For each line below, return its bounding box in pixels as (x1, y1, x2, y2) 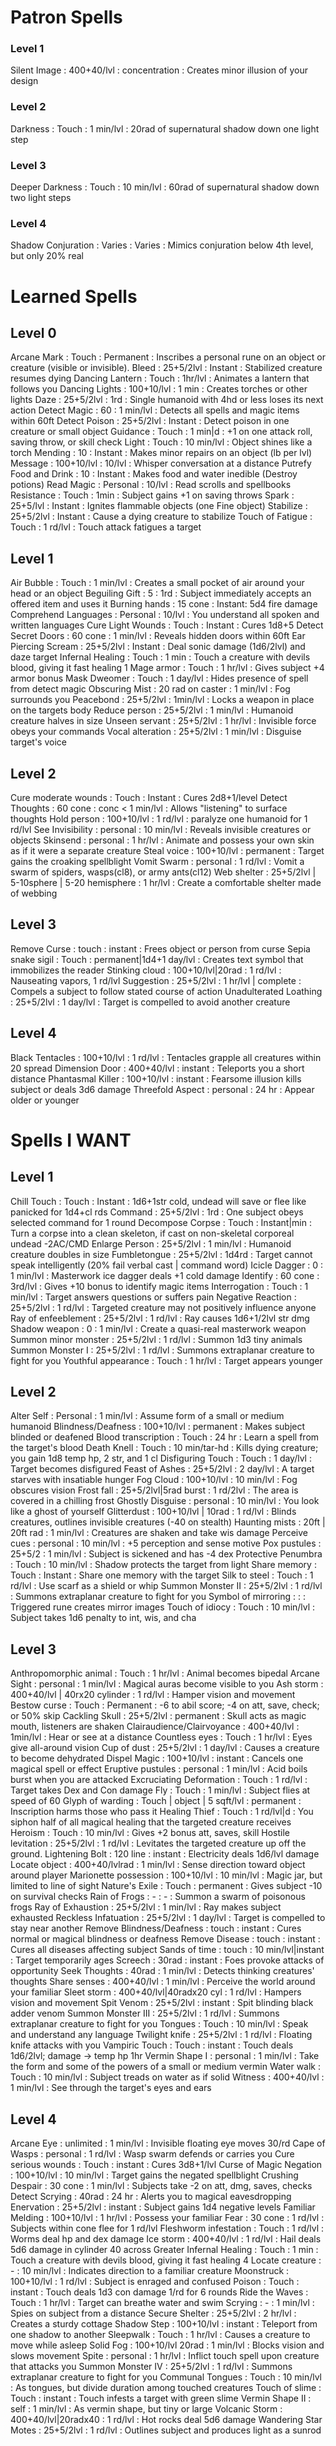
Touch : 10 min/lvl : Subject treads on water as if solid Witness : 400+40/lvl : (10, 2071, 325, 2083)
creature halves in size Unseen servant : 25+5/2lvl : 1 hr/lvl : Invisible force (10, 715, 317, 727)
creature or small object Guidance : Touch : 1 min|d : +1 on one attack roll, (10, 426, 313, 438)
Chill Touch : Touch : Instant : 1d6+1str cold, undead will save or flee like (10, 1195, 307, 1207)
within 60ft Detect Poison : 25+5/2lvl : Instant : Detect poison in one (10, 415, 290, 427)
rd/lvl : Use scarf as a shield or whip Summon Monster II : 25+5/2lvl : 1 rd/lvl (10, 1580, 323, 1592)
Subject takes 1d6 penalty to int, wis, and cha (10, 1612, 197, 1624)
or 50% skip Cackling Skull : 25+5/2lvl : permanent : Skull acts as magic (10, 1710, 307, 1722)
